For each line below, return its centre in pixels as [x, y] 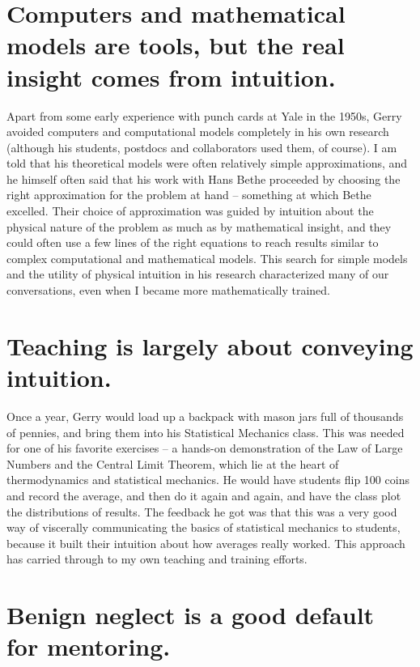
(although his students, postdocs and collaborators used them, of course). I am [202, 147]
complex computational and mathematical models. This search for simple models [207, 258]
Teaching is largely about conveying [210, 345]
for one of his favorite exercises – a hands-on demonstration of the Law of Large [205, 448]
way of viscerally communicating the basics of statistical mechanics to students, [204, 527]
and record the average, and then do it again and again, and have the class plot [204, 495]
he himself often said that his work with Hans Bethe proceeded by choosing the [204, 178]
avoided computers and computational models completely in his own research [198, 132]
